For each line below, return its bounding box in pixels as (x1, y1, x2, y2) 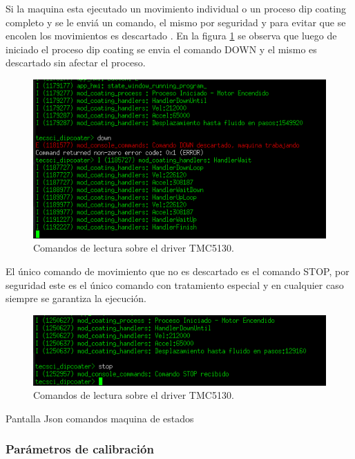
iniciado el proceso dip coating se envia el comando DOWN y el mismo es (6, 41, 317, 56)
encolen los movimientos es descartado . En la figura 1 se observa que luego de (6, 28, 337, 43)
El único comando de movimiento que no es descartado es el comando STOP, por (6, 263, 349, 278)
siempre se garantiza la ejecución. (6, 291, 146, 306)
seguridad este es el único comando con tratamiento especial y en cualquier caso (6, 277, 344, 292)
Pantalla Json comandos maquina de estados (6, 411, 194, 425)
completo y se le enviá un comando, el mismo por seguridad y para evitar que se (6, 15, 346, 29)
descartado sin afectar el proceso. (6, 55, 146, 70)
